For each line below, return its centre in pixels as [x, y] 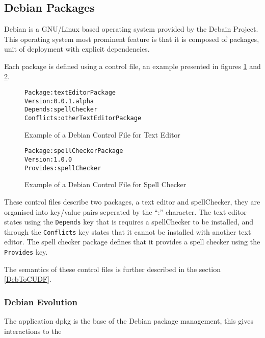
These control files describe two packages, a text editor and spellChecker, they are [132, 201]
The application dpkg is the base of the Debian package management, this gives [129, 321]
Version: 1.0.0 [48, 160]
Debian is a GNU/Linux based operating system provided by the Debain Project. [131, 29]
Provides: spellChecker [63, 168]
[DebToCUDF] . [28, 279]
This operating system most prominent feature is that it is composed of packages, [132, 39]
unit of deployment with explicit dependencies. [77, 49]
